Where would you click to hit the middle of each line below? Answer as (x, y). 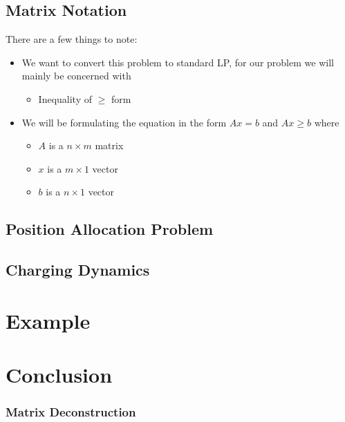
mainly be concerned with (76, 76)
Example (48, 320)
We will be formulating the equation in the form (124, 122)
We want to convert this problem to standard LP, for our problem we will (178, 62)
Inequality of (65, 98)
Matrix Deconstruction (71, 412)
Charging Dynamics (78, 270)
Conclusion (59, 375)
